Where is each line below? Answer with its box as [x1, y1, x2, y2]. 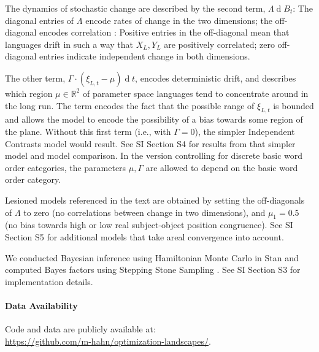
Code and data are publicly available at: [5, 323, 156, 335]
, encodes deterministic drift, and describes [135, 71, 296, 84]
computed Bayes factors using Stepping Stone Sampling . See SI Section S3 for [5, 263, 301, 276]
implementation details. [5, 275, 93, 288]
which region [5, 86, 53, 99]
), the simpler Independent [194, 124, 295, 137]
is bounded [273, 99, 314, 112]
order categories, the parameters [5, 161, 126, 174]
